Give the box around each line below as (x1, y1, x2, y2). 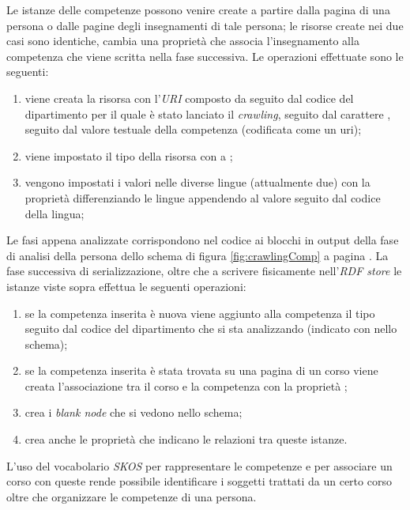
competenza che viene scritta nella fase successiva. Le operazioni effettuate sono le (6, 47, 404, 64)
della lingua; (24, 205, 85, 221)
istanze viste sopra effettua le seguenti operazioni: (6, 278, 246, 294)
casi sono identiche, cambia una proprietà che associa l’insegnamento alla (6, 32, 359, 49)
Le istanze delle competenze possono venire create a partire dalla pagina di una (6, 2, 390, 17)
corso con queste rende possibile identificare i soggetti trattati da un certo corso (6, 473, 392, 489)
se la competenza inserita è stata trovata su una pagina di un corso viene (24, 362, 378, 379)
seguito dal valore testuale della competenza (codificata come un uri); (24, 121, 362, 138)
